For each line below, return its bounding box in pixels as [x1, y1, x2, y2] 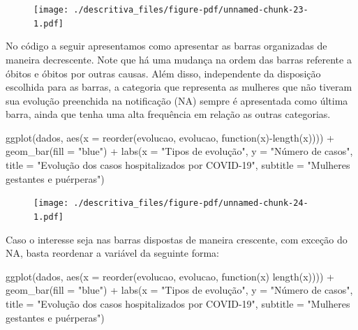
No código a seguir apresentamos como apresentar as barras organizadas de [6, 38, 327, 53]
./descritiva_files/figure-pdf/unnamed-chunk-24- [73, 198, 308, 209]
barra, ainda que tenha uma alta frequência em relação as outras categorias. [6, 107, 331, 121]
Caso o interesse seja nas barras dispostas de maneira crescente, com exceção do [6, 232, 348, 246]
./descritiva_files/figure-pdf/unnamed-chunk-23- [73, 5, 308, 15]
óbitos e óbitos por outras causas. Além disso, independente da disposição [6, 66, 321, 80]
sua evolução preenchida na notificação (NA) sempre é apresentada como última [6, 93, 348, 107]
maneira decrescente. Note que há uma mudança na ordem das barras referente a [6, 52, 352, 66]
